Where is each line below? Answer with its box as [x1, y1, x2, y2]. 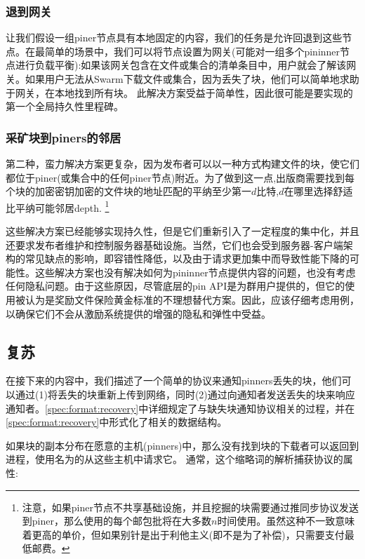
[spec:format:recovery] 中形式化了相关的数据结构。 [6, 415, 227, 429]
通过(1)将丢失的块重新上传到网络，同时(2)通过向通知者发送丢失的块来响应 [15, 386, 355, 401]
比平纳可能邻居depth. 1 [6, 198, 109, 215]
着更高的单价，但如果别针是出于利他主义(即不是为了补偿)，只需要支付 [22, 527, 345, 541]
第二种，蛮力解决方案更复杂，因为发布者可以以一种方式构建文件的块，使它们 [6, 156, 359, 170]
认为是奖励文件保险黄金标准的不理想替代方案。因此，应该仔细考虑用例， [25, 292, 359, 307]
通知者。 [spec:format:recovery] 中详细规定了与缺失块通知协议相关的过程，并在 [6, 400, 355, 415]
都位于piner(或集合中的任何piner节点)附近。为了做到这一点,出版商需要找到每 [6, 170, 355, 184]
